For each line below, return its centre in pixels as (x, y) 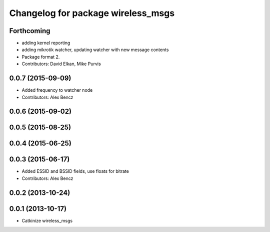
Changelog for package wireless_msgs (92, 13)
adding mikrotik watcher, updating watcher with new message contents (95, 50)
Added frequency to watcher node (57, 90)
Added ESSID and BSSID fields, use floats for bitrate (75, 171)
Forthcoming (30, 31)
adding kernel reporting (46, 43)
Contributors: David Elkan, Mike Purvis (61, 64)
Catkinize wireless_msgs (47, 220)
